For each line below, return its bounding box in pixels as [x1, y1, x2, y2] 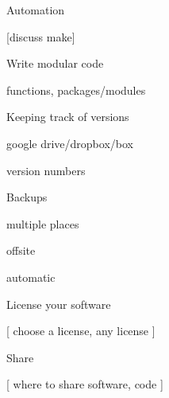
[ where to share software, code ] [6, 376, 163, 392]
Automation [6, 2, 65, 18]
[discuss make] [6, 28, 75, 45]
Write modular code [6, 55, 104, 72]
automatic [6, 268, 56, 285]
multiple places [6, 215, 79, 232]
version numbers [6, 162, 86, 178]
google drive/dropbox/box [6, 135, 133, 151]
